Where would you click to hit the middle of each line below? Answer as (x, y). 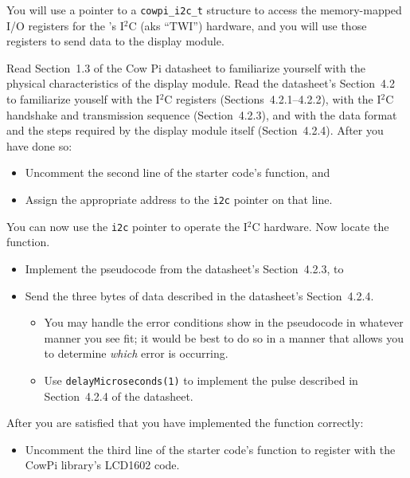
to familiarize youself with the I (83, 99)
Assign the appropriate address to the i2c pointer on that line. (179, 199)
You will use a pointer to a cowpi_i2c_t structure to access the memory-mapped (204, 10)
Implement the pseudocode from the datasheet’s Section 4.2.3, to (184, 268)
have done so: (39, 145)
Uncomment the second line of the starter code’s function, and (178, 172)
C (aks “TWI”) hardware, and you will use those (248, 25)
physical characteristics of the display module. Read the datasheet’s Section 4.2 (201, 83)
